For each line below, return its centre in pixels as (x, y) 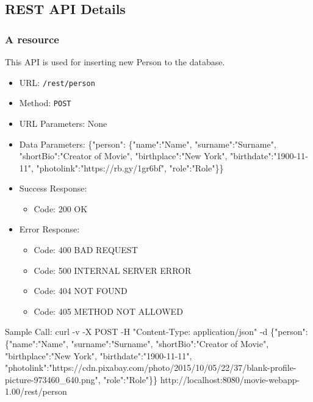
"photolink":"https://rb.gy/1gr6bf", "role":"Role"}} (130, 167)
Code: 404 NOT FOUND (81, 291)
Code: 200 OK (61, 208)
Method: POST (45, 103)
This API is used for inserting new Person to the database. (115, 62)
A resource (32, 39)
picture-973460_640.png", (53, 379)
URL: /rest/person (57, 82)
